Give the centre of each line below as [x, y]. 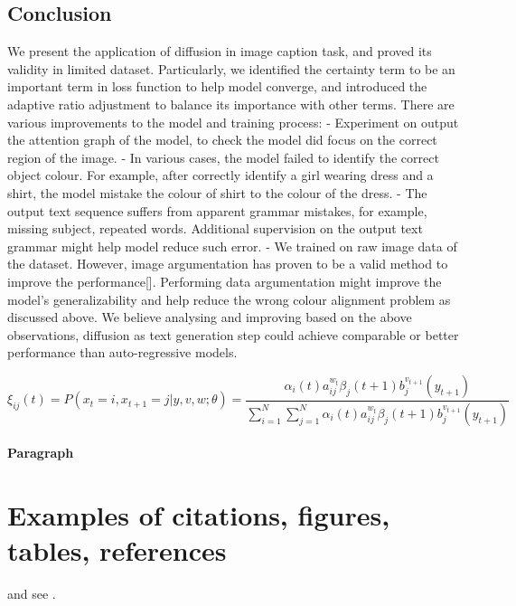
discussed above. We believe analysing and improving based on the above [210, 317]
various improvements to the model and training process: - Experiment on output [233, 122]
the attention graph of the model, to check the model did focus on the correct [222, 140]
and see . [32, 594]
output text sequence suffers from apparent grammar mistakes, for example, [217, 210]
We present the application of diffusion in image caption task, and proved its [220, 51]
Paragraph [41, 453]
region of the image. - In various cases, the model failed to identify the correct [223, 157]
